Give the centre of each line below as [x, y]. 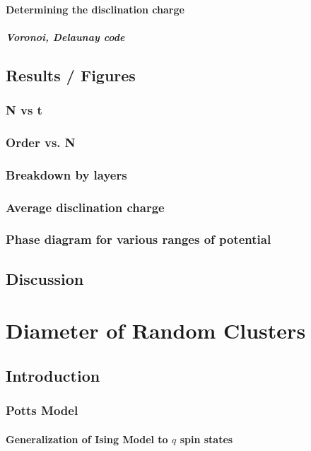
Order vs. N [41, 142]
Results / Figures [71, 75]
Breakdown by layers [66, 174]
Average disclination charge [85, 207]
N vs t [24, 110]
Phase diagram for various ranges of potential [139, 239]
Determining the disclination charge [95, 9]
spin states [206, 439]
